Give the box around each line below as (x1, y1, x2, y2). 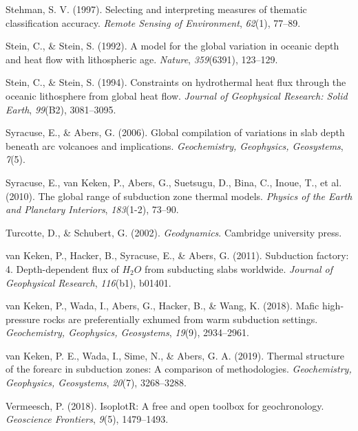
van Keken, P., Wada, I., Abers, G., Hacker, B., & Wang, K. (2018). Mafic (6, 298, 319, 313)
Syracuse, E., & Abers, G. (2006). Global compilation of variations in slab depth (6, 125, 345, 140)
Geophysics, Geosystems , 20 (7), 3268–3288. (6, 375, 187, 390)
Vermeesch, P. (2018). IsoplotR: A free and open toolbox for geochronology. (6, 398, 324, 412)
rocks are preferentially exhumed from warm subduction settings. (43, 311, 318, 326)
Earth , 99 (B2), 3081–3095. (6, 102, 116, 116)
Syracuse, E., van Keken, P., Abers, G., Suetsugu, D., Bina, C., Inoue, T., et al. (6, 175, 342, 189)
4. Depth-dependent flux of (6, 261, 119, 276)
